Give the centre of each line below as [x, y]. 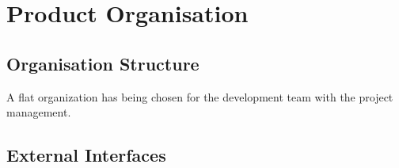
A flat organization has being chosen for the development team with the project [200, 96]
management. [39, 112]
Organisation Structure [103, 63]
